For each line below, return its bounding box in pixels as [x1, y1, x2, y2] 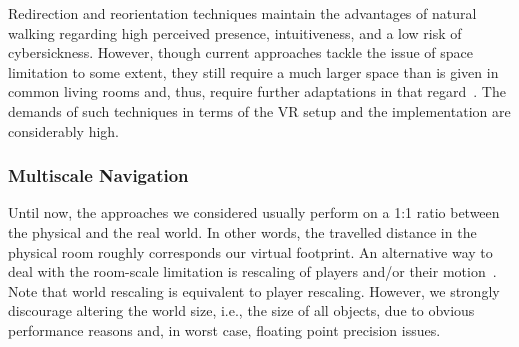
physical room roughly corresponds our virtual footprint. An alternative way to [8, 241, 493, 262]
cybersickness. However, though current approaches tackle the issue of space [8, 42, 474, 63]
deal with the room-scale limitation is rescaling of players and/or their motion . [8, 261, 497, 282]
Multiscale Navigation [8, 163, 189, 188]
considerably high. [8, 120, 119, 141]
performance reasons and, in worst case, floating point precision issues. [8, 319, 441, 340]
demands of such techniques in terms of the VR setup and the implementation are [8, 100, 511, 121]
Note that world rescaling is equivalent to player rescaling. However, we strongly [8, 280, 500, 301]
